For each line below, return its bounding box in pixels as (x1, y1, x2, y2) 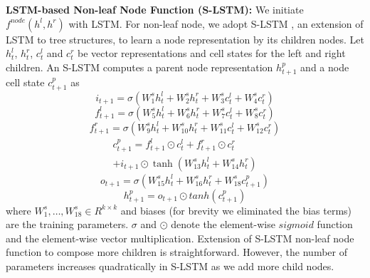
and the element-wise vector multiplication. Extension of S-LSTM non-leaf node (6, 230, 354, 245)
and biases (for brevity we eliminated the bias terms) (120, 202, 352, 217)
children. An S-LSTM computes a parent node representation (6, 59, 273, 74)
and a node (300, 59, 349, 74)
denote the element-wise (171, 217, 275, 232)
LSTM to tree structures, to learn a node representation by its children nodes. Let (6, 31, 364, 46)
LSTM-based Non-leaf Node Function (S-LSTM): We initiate (6, 2, 304, 16)
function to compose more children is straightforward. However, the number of (6, 244, 348, 259)
